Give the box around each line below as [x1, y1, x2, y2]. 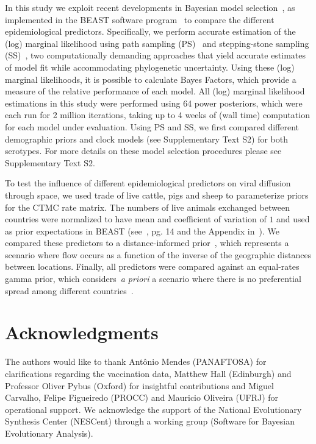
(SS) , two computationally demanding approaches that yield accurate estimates [5, 49, 306, 62]
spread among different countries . [5, 284, 134, 297]
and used [276, 213, 310, 225]
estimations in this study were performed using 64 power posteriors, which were [5, 96, 303, 109]
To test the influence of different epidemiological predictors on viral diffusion [5, 177, 291, 189]
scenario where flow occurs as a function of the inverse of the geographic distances [5, 248, 312, 261]
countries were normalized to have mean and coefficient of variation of [5, 213, 267, 225]
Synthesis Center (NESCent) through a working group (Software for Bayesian [5, 415, 295, 428]
